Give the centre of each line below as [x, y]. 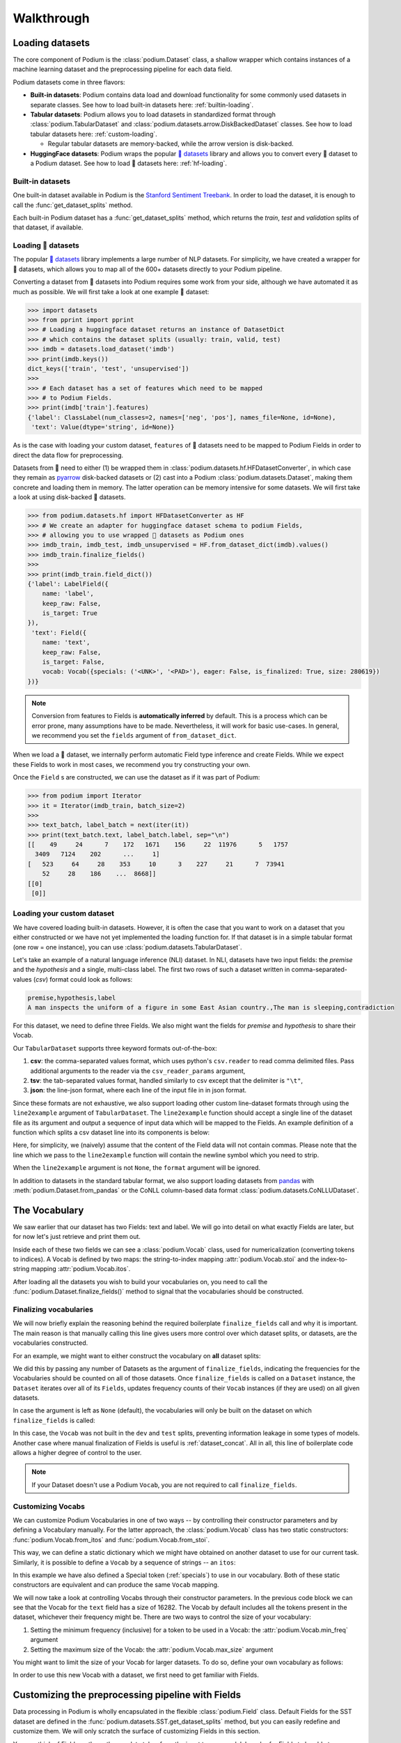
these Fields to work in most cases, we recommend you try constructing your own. [132, 764]
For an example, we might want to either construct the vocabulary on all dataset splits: [137, 1355]
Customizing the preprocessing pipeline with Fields [127, 1695]
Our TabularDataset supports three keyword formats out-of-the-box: [115, 1048]
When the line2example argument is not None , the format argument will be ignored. [137, 1168]
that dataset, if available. [48, 227]
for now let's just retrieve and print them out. [77, 1237]
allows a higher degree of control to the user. [77, 1453]
